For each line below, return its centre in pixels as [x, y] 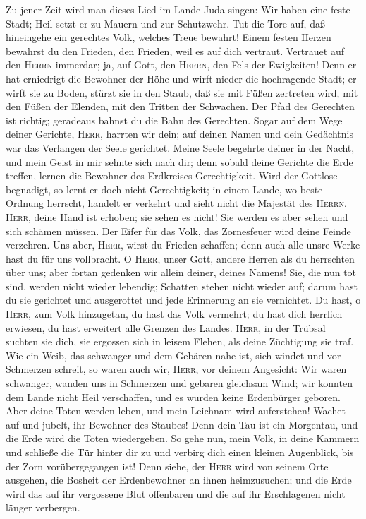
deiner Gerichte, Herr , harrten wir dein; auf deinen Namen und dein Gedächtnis [179, 134]
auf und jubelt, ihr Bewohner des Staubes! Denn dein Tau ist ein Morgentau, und [182, 424]
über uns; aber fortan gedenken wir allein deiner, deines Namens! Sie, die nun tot [181, 272]
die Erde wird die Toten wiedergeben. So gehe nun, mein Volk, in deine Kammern [183, 438]
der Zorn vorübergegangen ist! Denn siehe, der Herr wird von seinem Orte [167, 466]
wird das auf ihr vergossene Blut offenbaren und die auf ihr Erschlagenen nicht [176, 493]
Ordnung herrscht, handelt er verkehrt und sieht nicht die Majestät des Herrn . [176, 203]
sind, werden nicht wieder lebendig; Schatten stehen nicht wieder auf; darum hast [182, 286]
